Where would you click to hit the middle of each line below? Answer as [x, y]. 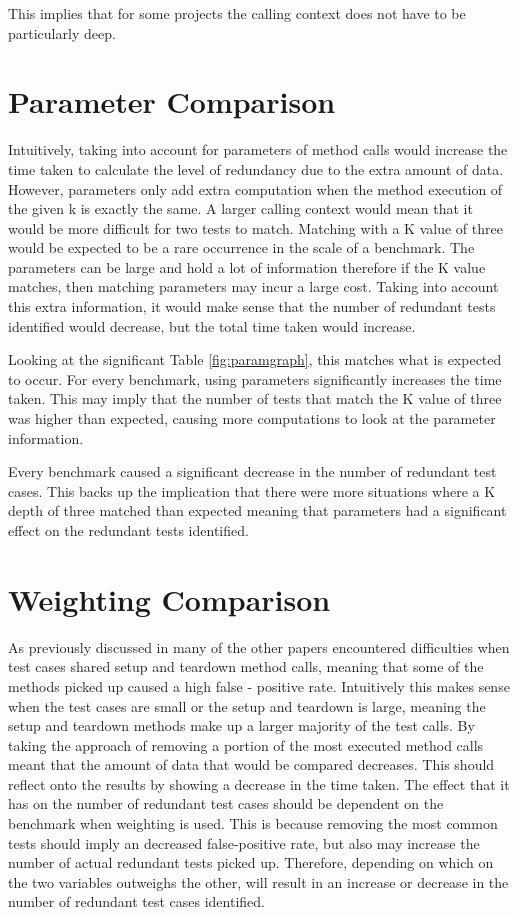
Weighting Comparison [169, 598]
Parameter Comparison [172, 101]
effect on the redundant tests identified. [128, 530]
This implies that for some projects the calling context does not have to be [237, 13]
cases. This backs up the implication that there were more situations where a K [252, 490]
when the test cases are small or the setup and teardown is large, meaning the [247, 705]
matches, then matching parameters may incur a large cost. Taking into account [253, 286]
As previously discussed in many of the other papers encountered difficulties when [259, 646]
